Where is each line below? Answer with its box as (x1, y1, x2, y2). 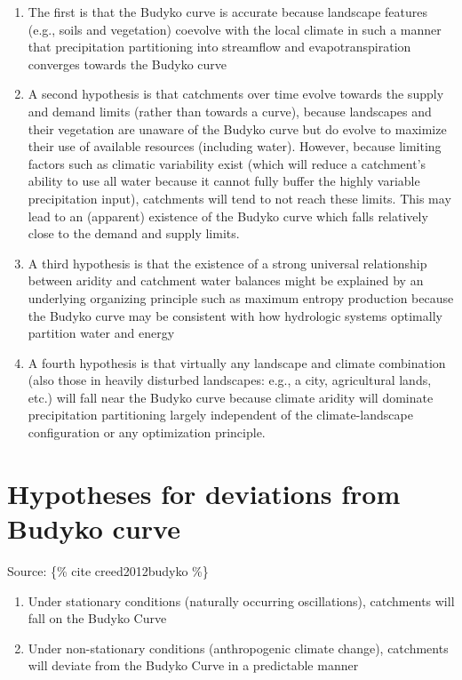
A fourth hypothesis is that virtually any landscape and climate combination (28, 353, 446, 372)
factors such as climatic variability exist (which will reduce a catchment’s (28, 154, 426, 172)
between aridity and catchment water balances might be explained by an (28, 271, 424, 290)
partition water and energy (28, 324, 175, 342)
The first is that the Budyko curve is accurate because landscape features (28, 3, 427, 20)
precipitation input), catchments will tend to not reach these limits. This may (28, 188, 451, 207)
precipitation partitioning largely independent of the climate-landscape (28, 405, 413, 424)
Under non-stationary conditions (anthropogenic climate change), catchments (28, 638, 449, 657)
